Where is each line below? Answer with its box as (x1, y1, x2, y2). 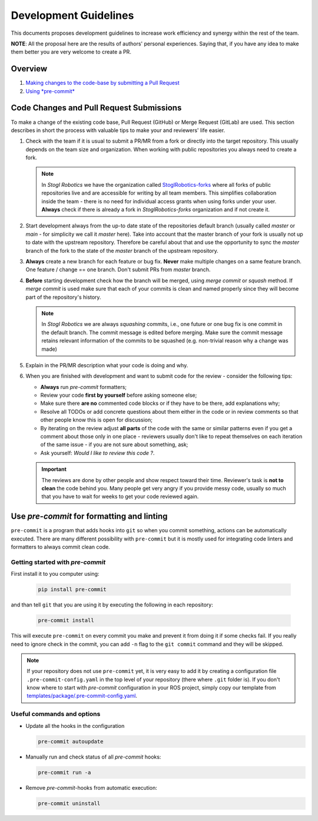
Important (41, 466, 67, 473)
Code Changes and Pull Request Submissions (11, 103, 182, 113)
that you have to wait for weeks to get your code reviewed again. (41, 493, 199, 500)
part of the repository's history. (25, 294, 101, 301)
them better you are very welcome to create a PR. (11, 48, 132, 55)
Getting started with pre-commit (11, 558, 106, 566)
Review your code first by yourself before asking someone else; (40, 392, 197, 399)
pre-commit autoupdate (38, 738, 104, 745)
